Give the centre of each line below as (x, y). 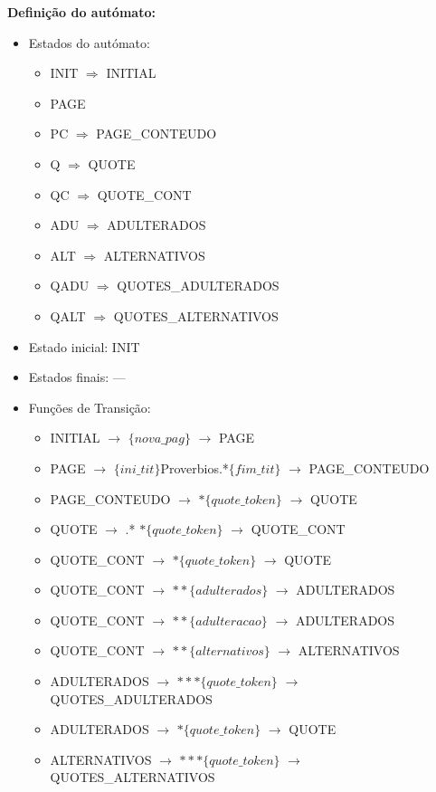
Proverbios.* (194, 468)
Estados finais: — (77, 377)
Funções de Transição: (90, 407)
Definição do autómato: (81, 12)
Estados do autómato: (89, 42)
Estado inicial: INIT (84, 346)
